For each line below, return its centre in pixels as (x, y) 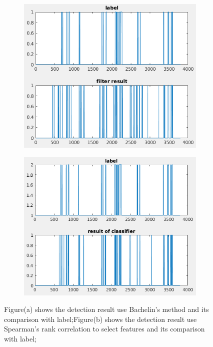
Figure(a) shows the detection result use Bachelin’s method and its (106, 309)
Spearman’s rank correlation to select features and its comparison (104, 329)
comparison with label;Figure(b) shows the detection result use (100, 319)
